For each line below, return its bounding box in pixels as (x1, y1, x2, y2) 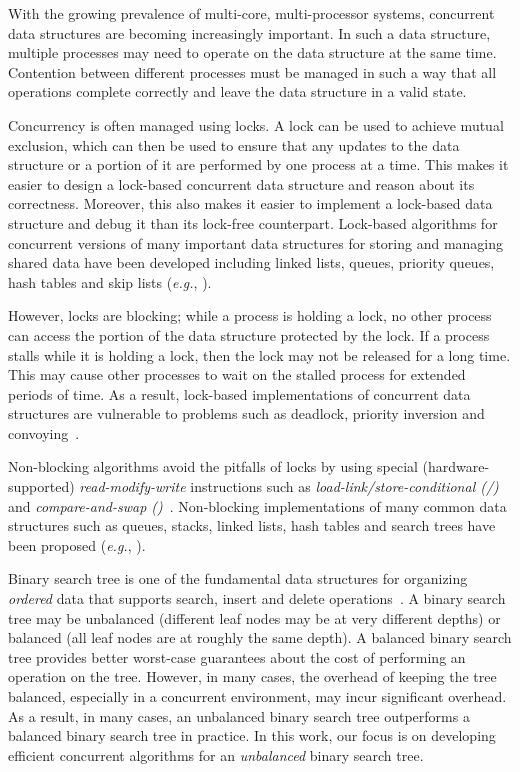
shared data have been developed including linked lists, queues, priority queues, (8, 252, 495, 273)
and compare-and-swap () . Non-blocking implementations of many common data (8, 495, 507, 516)
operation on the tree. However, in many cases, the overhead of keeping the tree (8, 666, 497, 687)
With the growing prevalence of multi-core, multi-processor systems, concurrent (8, 3, 495, 23)
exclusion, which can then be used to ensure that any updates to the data (8, 134, 460, 155)
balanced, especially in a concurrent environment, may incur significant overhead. (8, 686, 507, 706)
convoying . (8, 422, 80, 443)
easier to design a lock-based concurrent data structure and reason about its (8, 173, 475, 194)
